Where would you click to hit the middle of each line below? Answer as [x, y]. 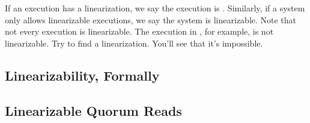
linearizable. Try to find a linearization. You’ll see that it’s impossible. [134, 43]
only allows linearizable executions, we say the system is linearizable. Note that [151, 19]
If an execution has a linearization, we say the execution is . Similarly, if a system [155, 8]
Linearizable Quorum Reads [93, 110]
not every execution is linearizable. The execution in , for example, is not [139, 31]
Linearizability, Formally [82, 75]
